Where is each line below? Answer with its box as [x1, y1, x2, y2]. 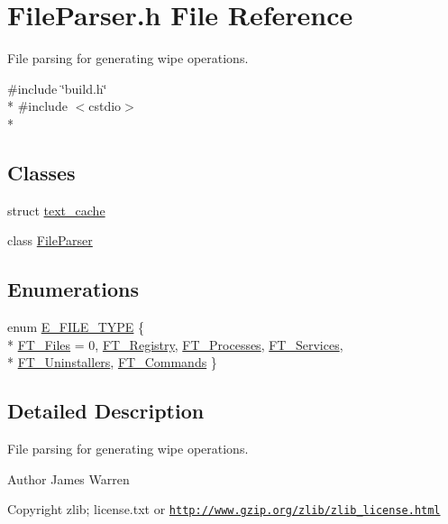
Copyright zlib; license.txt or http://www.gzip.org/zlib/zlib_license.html [7, 500, 441, 519]
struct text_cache [7, 200, 105, 219]
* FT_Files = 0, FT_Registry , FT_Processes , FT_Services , [7, 335, 343, 354]
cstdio [88, 97, 122, 115]
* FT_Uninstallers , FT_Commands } [7, 353, 217, 372]
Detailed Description [7, 397, 205, 425]
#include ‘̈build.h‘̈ [7, 78, 107, 97]
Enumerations [7, 275, 140, 303]
